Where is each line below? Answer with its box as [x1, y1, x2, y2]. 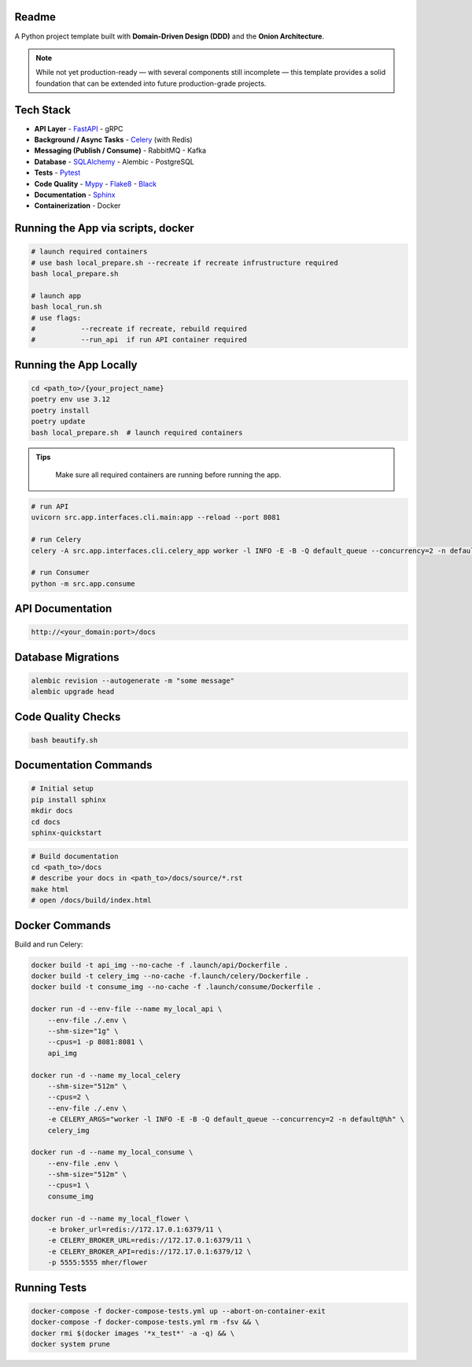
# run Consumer [31, 568, 90, 577]
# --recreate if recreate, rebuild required [31, 324, 247, 334]
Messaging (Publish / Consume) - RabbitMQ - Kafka [34, 146, 207, 155]
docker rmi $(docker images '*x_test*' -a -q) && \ [31, 1328, 235, 1338]
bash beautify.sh [31, 735, 98, 744]
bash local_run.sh [31, 302, 102, 311]
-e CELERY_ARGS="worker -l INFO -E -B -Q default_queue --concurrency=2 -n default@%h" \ [47, 1115, 405, 1124]
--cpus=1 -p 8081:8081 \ [47, 1038, 144, 1047]
